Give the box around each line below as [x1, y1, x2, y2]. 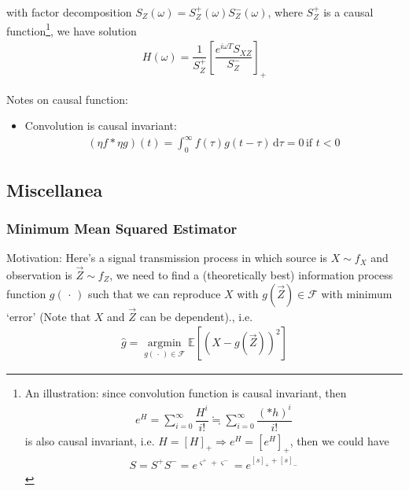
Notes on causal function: [6, 90, 128, 107]
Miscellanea [6, 177, 103, 201]
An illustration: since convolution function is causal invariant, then [24, 385, 347, 401]
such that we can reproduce [87, 285, 221, 301]
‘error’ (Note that [6, 308, 91, 324]
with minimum [321, 285, 392, 301]
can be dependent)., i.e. [139, 308, 253, 324]
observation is [6, 267, 72, 282]
